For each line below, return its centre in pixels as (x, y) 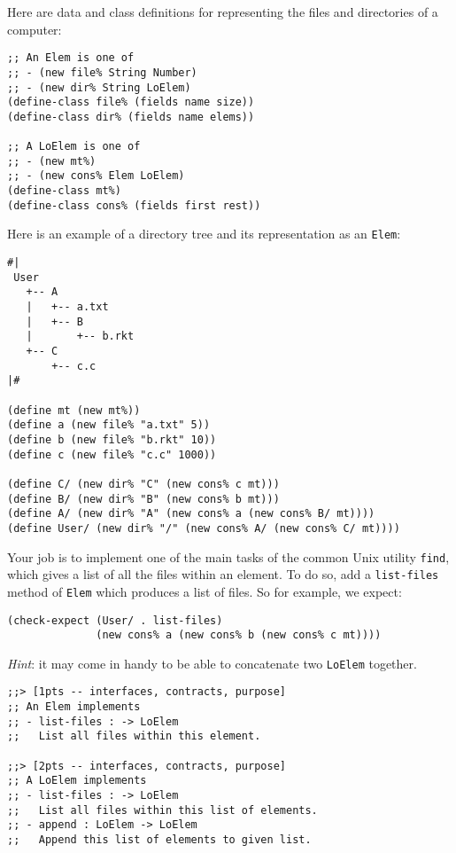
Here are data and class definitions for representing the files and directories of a (223, 12)
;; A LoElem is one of (74, 147)
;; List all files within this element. (134, 736)
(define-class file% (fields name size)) (131, 102)
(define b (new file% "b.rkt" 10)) (112, 439)
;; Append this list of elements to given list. (159, 840)
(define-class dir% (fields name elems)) (131, 117)
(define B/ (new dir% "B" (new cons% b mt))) (143, 499)
